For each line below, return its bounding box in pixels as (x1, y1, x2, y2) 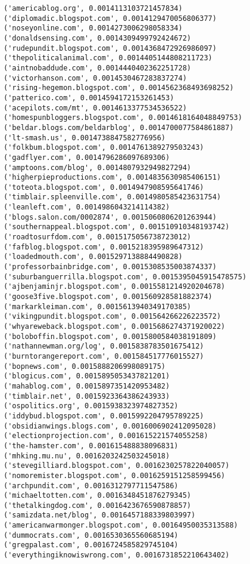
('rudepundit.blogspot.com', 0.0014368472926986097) (4, 44, 217, 53)
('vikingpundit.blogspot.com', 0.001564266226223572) (4, 312, 221, 321)
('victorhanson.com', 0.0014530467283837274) (4, 73, 187, 82)
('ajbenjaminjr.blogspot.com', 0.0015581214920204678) (4, 282, 226, 291)
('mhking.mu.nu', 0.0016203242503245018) (4, 451, 170, 460)
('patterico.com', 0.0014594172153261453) (4, 93, 174, 102)
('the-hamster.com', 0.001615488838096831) (4, 441, 179, 450)
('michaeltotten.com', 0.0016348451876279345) (4, 491, 191, 500)
